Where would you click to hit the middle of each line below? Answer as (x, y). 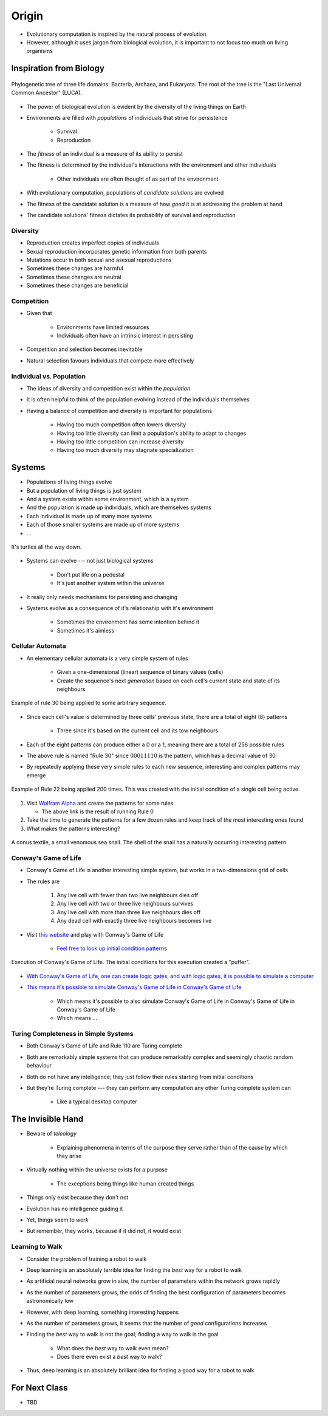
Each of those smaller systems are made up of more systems (103, 525)
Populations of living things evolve (69, 482)
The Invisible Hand (47, 1119)
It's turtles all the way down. (46, 547)
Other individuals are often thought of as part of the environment (138, 179)
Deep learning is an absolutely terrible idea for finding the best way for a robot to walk (134, 1270)
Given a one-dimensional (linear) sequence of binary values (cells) (140, 672)
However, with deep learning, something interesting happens (103, 1312)
